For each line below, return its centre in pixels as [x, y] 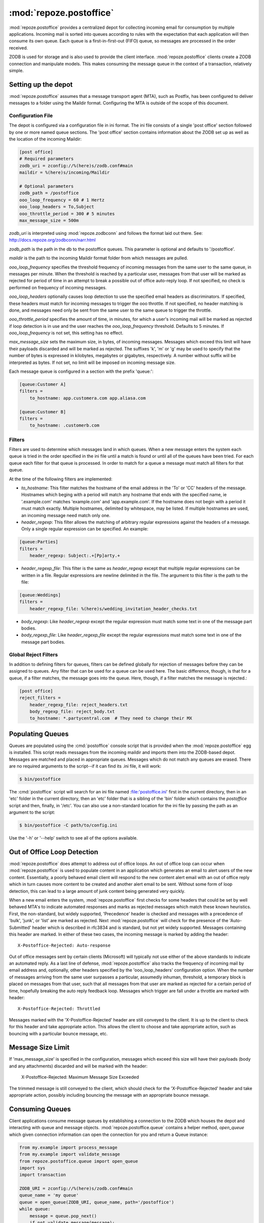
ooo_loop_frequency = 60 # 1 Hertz [62, 200]
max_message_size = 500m [49, 220]
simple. [16, 70]
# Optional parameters [46, 186]
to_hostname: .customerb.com [65, 425]
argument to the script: [32, 813]
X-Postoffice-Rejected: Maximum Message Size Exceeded [80, 1077]
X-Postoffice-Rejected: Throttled [59, 1009]
